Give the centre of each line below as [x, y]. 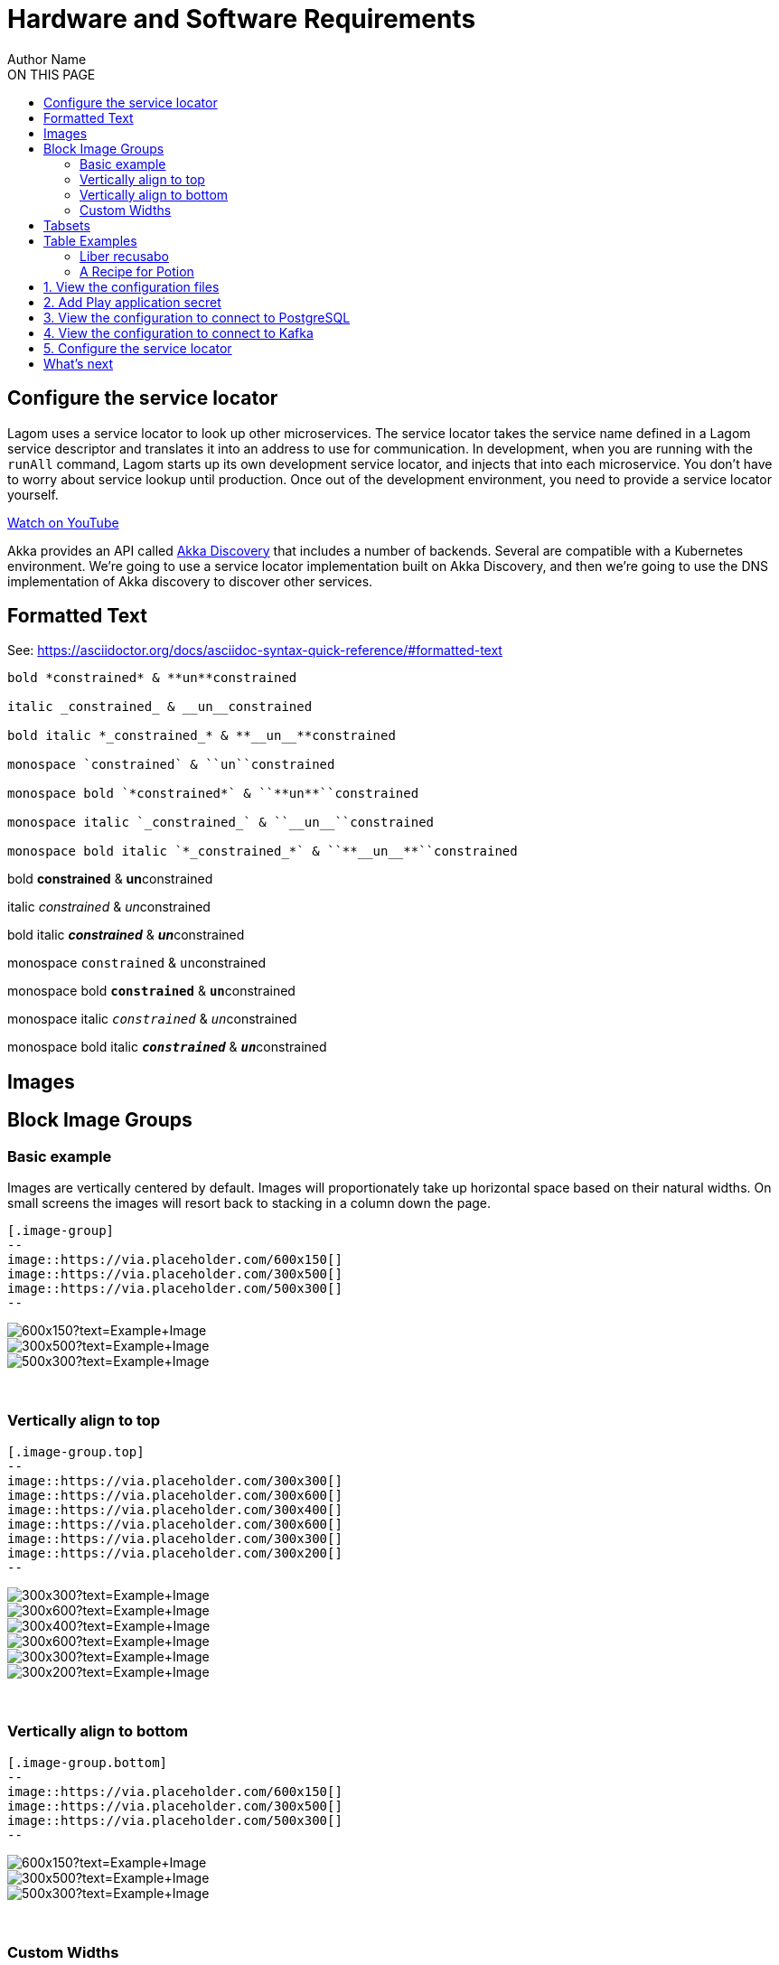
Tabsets [67, 225]
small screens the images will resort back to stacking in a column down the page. [249, 1203]
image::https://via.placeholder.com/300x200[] [175, 1553]
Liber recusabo [124, 256]
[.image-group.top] [76, 1451]
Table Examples [90, 240]
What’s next [79, 363]
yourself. [33, 494]
